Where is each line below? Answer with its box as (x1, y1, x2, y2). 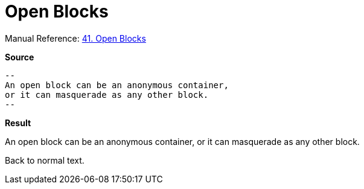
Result (5, 117, 31, 128)
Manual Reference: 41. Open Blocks (5, 33, 146, 43)
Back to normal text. (5, 155, 85, 165)
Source (5, 51, 34, 62)
